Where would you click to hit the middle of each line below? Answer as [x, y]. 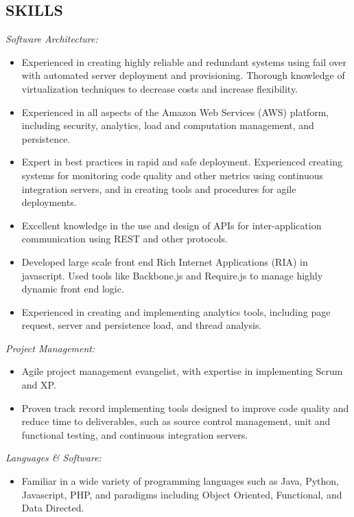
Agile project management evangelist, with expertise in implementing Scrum [182, 371]
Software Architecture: [52, 39]
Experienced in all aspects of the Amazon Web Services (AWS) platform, [175, 112]
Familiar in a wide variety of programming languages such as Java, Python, [180, 481]
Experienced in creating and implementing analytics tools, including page [176, 311]
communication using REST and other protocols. [125, 239]
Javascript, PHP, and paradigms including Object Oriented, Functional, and [182, 494]
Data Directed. [53, 508]
